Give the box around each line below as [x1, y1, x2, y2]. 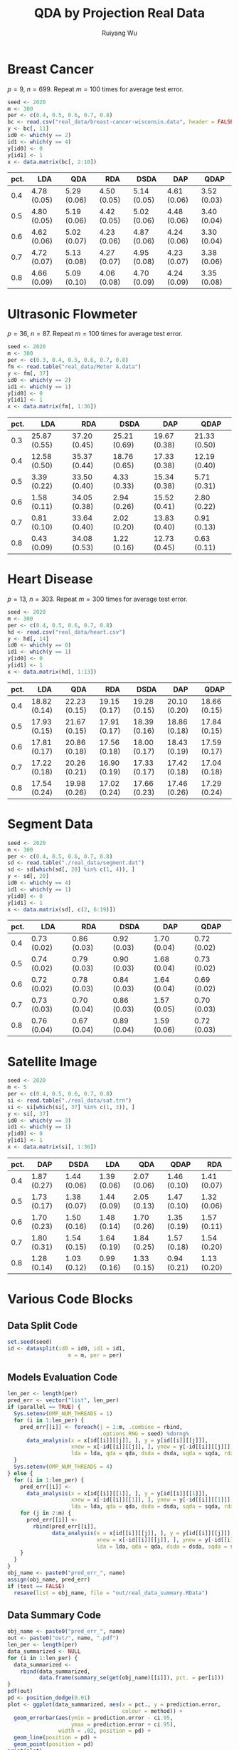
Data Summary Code [7, 1609, 102, 1621]
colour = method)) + [122, 1707, 183, 1714]
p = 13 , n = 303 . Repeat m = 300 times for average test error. [7, 595, 188, 604]
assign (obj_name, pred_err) [7, 1576, 91, 1583]
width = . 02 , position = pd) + [58, 1727, 152, 1735]
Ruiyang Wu [102, 29, 137, 37]
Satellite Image [7, 1053, 97, 1070]
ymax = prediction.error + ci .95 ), [70, 1721, 176, 1728]
